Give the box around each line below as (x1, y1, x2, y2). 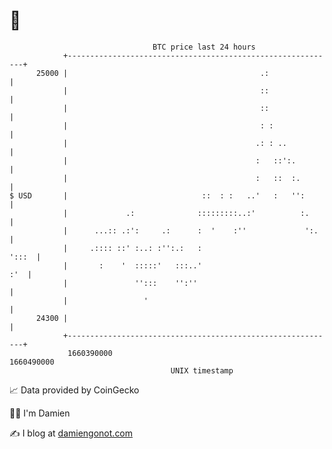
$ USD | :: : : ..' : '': (9, 190, 306, 201)
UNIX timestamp (170, 365, 234, 376)
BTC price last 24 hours (152, 42, 256, 52)
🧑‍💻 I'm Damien (9, 407, 71, 419)
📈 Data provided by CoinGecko (9, 384, 140, 396)
